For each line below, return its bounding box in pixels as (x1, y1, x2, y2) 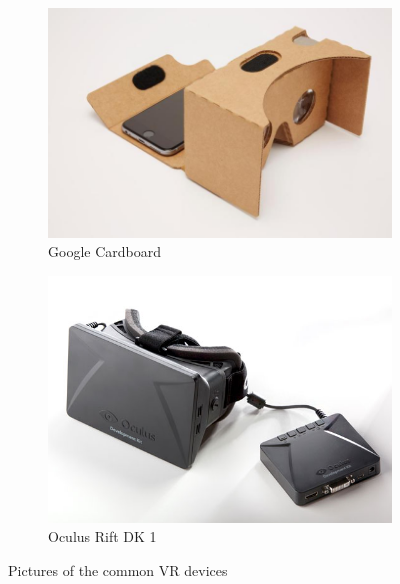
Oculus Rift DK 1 (48, 526, 157, 547)
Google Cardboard (48, 241, 161, 262)
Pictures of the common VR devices (8, 559, 228, 580)
